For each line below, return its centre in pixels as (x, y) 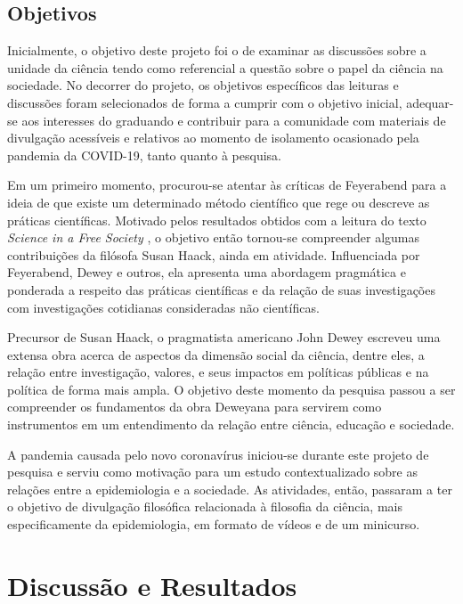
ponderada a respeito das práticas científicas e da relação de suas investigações (221, 289)
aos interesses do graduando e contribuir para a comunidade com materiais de (234, 120)
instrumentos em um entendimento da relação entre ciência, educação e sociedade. (231, 424)
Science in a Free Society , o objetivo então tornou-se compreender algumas (214, 237)
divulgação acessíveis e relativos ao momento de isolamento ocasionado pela (213, 138)
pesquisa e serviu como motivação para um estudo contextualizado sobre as (212, 472)
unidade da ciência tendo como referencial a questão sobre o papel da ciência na (225, 67)
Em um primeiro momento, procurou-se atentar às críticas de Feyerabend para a (227, 185)
